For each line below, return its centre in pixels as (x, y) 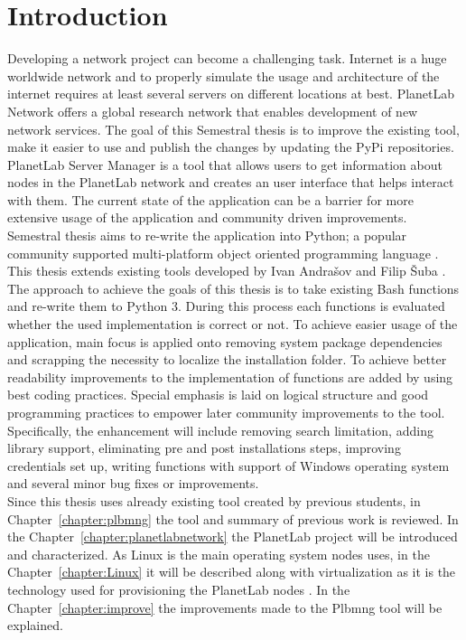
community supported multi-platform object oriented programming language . (223, 253)
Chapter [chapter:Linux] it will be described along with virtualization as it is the (232, 572)
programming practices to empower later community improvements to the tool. (226, 412)
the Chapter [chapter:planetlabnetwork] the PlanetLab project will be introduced (233, 536)
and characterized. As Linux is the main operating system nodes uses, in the (219, 554)
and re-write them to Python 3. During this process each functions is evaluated (226, 306)
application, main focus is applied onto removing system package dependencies (225, 341)
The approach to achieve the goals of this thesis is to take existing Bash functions (233, 288)
